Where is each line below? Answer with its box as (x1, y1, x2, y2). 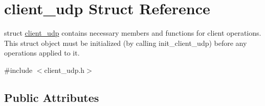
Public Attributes (4, 89, 99, 105)
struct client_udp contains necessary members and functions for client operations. (4, 28, 261, 38)
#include (4, 64, 33, 75)
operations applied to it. (4, 47, 80, 58)
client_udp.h (44, 64, 85, 75)
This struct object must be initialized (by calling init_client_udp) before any (4, 37, 247, 48)
